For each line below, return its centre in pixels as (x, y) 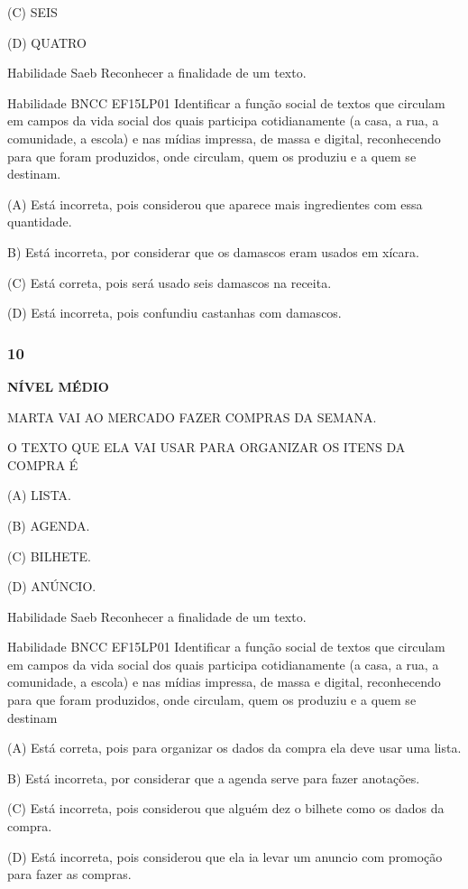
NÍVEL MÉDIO (58, 386)
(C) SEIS (32, 12)
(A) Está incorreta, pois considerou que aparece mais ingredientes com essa (215, 204)
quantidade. (40, 222)
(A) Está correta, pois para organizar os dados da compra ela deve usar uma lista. (234, 748)
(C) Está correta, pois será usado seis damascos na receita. (170, 282)
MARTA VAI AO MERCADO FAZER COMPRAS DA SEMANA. (192, 417)
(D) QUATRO (47, 42)
